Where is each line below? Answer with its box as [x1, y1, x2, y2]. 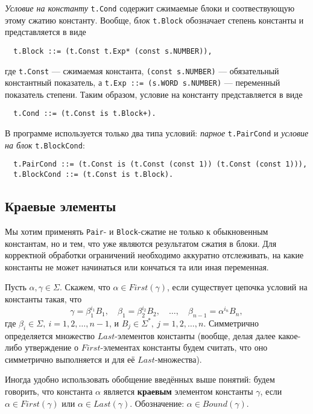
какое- [278, 329, 301, 342]
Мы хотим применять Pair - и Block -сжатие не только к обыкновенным [5, 225, 268, 237]
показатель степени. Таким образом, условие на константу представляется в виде [5, 88, 303, 100]
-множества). [154, 352, 202, 365]
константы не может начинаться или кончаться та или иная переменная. [5, 260, 269, 273]
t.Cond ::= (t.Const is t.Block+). [13, 109, 156, 118]
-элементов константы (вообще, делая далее [115, 329, 276, 342]
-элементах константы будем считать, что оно [100, 341, 268, 354]
